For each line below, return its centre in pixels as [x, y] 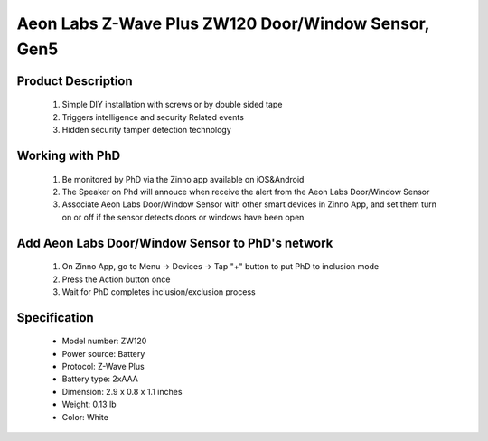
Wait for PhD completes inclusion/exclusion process [159, 291]
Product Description [75, 81]
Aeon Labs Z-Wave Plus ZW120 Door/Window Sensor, [223, 23]
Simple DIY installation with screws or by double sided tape [172, 105]
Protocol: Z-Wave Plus [103, 367]
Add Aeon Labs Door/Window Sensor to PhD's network [175, 243]
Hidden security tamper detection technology [147, 130]
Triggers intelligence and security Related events [153, 117]
